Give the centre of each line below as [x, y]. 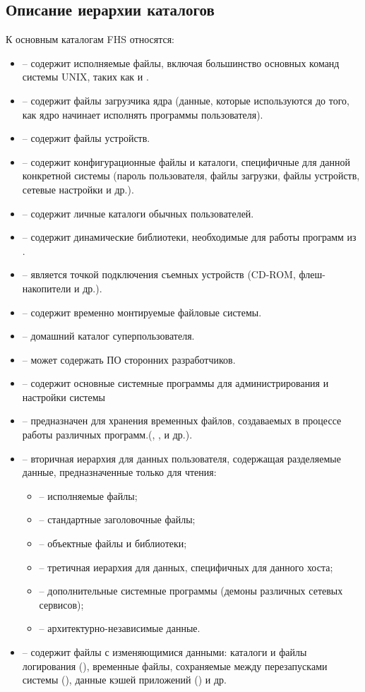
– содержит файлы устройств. [86, 138]
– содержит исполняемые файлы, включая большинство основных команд [181, 62]
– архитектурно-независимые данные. [120, 628]
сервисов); [61, 604]
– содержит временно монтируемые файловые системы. [142, 312]
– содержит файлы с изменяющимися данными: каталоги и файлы [164, 652]
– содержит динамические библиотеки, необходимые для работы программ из [189, 237]
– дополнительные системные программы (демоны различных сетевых [191, 591]
